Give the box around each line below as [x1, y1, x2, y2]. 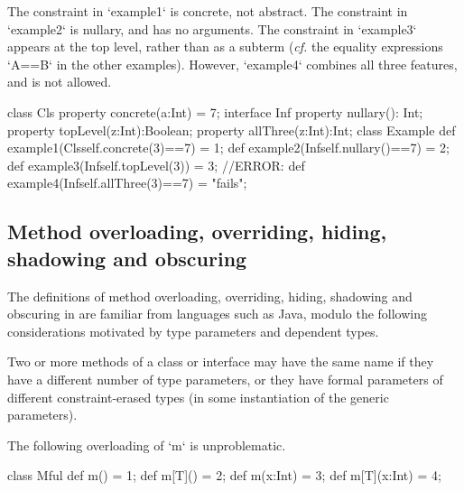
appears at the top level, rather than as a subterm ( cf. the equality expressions [7, 37, 443, 56]
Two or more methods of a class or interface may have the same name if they [7, 352, 434, 371]
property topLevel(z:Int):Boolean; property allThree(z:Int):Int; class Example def [7, 120, 456, 139]
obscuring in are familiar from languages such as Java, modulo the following [7, 304, 428, 323]
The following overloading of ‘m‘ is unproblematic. [7, 435, 286, 454]
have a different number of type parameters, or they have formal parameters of [7, 369, 443, 388]
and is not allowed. [7, 72, 112, 91]
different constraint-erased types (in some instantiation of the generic [7, 387, 389, 406]
